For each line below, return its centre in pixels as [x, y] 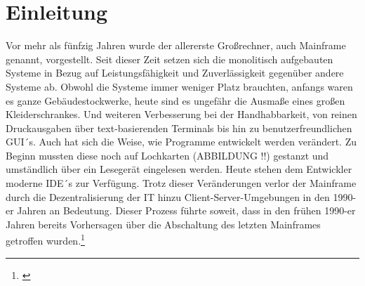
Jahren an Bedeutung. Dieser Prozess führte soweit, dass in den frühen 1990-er [186, 210]
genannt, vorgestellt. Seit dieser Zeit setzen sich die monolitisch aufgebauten [170, 59]
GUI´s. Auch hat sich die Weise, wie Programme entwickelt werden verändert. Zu [181, 142]
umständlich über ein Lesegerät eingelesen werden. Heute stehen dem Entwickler [179, 169]
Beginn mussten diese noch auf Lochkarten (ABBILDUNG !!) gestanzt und [167, 155]
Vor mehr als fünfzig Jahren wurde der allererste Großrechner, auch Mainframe [176, 45]
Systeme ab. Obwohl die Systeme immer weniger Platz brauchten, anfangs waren [179, 86]
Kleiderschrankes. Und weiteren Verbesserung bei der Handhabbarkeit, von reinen [181, 114]
